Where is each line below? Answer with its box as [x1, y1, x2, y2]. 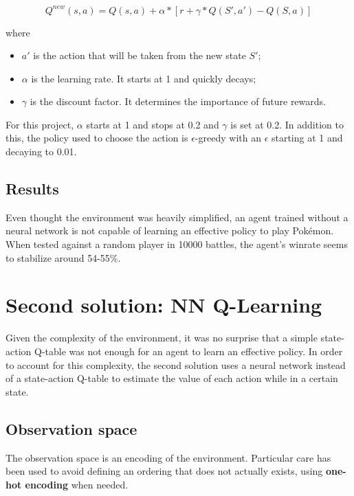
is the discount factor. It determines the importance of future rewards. [30, 94, 326, 109]
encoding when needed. [25, 477, 129, 491]
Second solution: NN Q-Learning [5, 291, 322, 319]
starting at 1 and [271, 131, 343, 145]
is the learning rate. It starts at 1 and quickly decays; [31, 71, 256, 85]
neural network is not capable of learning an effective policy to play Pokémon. [5, 223, 334, 238]
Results [5, 178, 59, 199]
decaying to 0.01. [5, 144, 77, 159]
